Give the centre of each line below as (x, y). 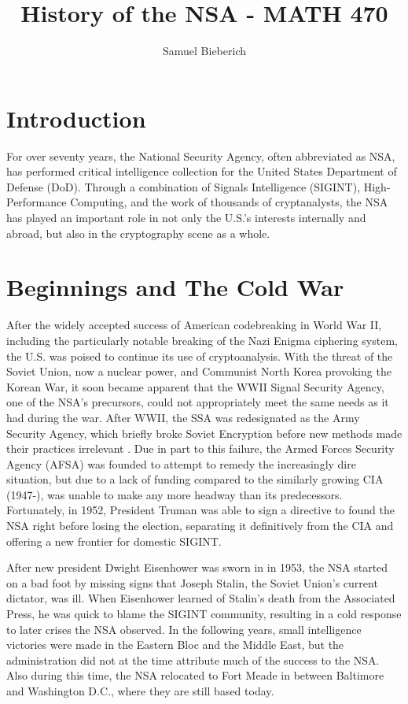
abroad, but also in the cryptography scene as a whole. (138, 233)
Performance (37, 202)
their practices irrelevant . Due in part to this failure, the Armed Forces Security (200, 448)
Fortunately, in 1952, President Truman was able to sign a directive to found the (200, 510)
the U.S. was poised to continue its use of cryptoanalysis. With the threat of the (200, 356)
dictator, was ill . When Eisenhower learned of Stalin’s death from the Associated (201, 598)
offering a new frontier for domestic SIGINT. (114, 541)
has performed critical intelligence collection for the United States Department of (202, 171)
